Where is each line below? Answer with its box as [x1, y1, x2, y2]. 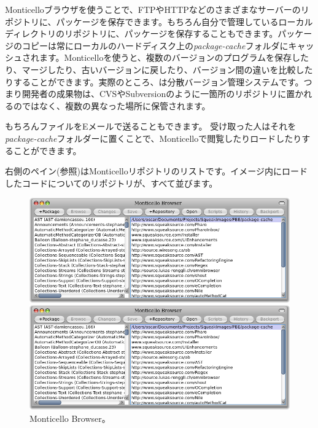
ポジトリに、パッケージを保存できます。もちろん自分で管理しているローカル [5, 15, 313, 28]
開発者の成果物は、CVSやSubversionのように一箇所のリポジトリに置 [21, 87, 295, 100]
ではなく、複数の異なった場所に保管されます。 [21, 99, 211, 112]
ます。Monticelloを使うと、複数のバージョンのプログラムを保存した [39, 51, 309, 64]
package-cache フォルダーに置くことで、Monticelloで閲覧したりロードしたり [5, 131, 302, 144]
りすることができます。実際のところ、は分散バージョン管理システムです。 [5, 75, 304, 88]
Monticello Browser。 [29, 411, 111, 424]
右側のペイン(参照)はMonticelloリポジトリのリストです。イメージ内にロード [5, 165, 308, 177]
